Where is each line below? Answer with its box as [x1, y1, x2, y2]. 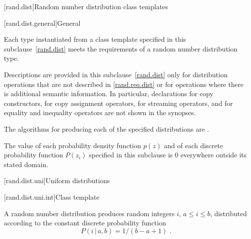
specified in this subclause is [89, 150, 173, 160]
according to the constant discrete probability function [4, 218, 166, 228]
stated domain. [4, 159, 49, 169]
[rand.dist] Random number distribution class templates [4, 1, 168, 11]
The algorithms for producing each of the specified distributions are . [4, 123, 209, 134]
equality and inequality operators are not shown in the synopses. [4, 107, 196, 118]
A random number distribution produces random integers [4, 208, 175, 218]
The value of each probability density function [4, 140, 141, 150]
